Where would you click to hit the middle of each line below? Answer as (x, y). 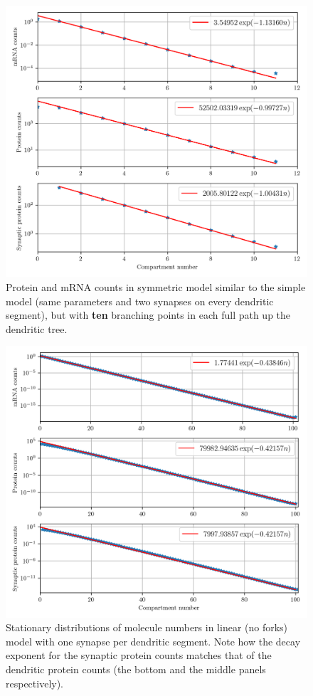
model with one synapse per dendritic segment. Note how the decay (153, 641)
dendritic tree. (37, 328)
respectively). (35, 683)
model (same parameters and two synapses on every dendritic (140, 301)
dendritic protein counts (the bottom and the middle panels (136, 669)
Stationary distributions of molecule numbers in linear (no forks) (147, 627)
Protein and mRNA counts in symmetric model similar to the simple (156, 286)
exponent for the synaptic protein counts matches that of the (139, 655)
